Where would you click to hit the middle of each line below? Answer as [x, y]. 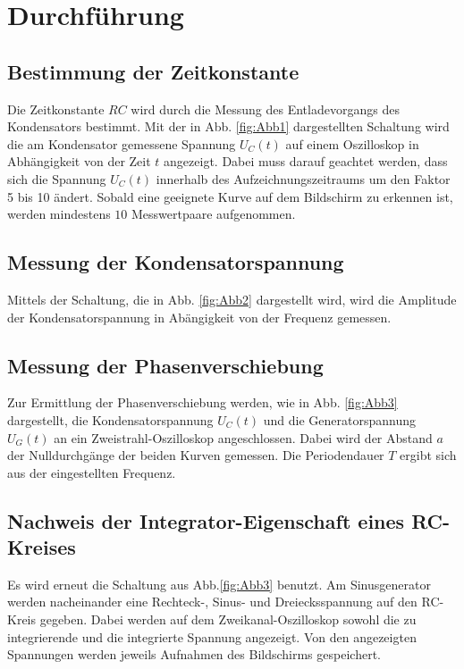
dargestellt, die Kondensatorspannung [110, 419]
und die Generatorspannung [340, 419]
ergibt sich [428, 455]
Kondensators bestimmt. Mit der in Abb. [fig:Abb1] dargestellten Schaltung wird [228, 126]
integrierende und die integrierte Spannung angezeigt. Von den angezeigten [212, 636]
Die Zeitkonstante [56, 109]
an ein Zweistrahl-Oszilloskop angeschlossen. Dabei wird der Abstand [243, 437]
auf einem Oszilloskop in [352, 143]
